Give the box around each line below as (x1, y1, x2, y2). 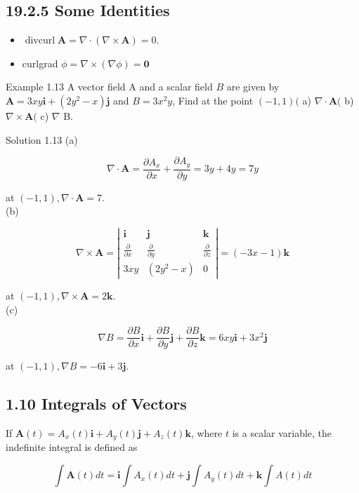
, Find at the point (172, 93, 254, 107)
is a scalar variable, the (232, 426, 332, 440)
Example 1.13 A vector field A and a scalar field (6, 79, 213, 94)
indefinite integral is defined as (6, 440, 138, 454)
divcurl (25, 36, 56, 46)
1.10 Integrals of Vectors (6, 393, 187, 414)
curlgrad (22, 55, 58, 70)
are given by (226, 79, 280, 94)
